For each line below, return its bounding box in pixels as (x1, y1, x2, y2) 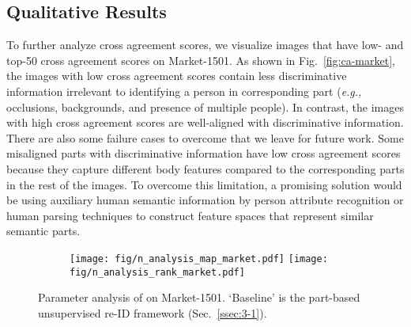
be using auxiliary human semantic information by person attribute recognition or (6, 192, 404, 208)
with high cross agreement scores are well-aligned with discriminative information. (6, 114, 404, 131)
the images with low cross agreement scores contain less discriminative (6, 67, 347, 84)
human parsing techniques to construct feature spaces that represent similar (6, 207, 374, 223)
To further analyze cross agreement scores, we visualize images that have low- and (6, 36, 404, 53)
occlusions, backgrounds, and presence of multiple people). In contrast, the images (6, 98, 405, 115)
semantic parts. (6, 222, 81, 239)
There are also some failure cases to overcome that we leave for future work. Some (6, 129, 404, 146)
